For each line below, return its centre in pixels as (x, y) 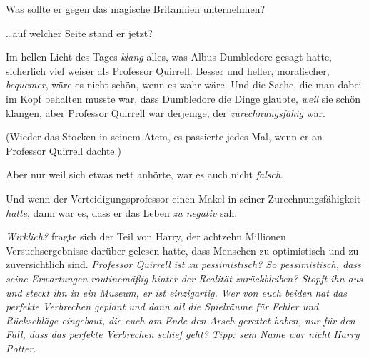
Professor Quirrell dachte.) (64, 150)
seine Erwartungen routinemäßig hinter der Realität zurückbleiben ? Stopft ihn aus (184, 278)
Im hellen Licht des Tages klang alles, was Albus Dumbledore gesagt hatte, (169, 57)
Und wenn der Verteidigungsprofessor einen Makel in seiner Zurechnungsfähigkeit (183, 198)
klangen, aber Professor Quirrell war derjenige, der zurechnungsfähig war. (166, 112)
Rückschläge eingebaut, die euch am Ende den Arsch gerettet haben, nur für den (181, 320)
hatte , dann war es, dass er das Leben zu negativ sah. (122, 212)
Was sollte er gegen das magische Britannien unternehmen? (136, 9)
